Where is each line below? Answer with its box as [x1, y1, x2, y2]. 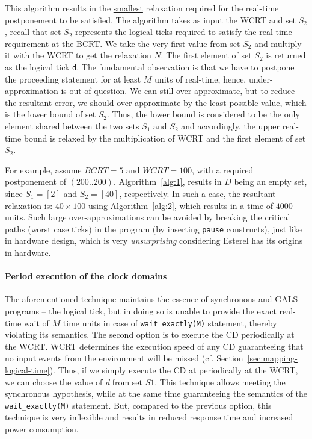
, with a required [191, 163, 254, 176]
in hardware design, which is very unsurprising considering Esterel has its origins [5, 234, 303, 247]
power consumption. [5, 423, 79, 435]
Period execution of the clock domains [5, 270, 167, 282]
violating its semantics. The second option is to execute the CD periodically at [5, 328, 295, 341]
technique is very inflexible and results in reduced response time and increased [5, 411, 293, 423]
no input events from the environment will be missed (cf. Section [5, 352, 243, 364]
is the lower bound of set [5, 108, 96, 120]
